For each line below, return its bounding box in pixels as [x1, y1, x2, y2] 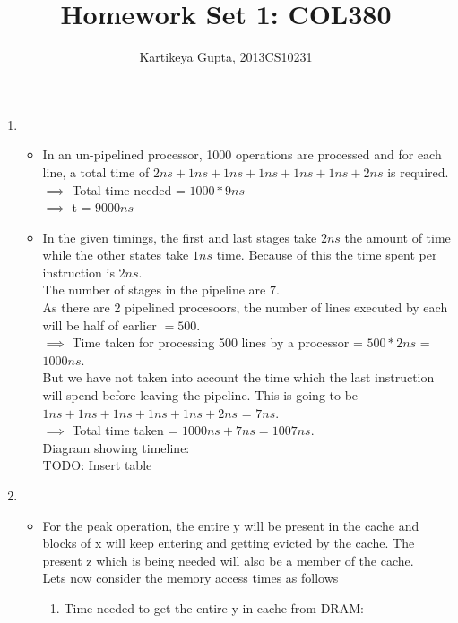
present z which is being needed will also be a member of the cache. [42, 550, 414, 569]
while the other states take [42, 245, 189, 264]
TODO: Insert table [42, 456, 152, 474]
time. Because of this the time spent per [216, 245, 437, 264]
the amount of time [344, 227, 451, 246]
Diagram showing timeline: [42, 438, 190, 457]
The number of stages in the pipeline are [42, 280, 266, 299]
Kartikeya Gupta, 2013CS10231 [139, 47, 313, 66]
